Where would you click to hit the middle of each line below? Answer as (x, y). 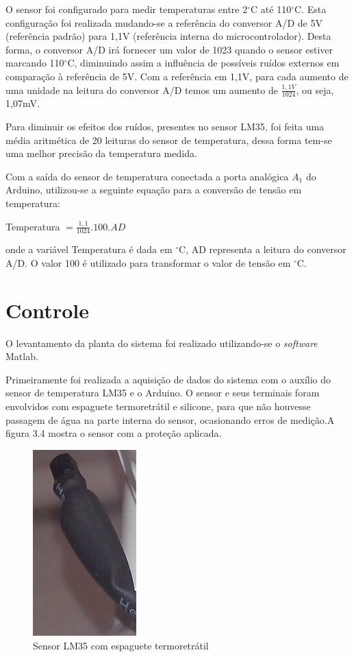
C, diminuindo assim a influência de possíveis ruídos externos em (203, 63)
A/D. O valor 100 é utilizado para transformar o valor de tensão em (148, 262)
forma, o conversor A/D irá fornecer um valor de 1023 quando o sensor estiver (169, 49)
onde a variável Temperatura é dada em (89, 249)
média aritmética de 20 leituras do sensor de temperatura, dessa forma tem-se (169, 140)
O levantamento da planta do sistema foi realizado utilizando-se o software (162, 343)
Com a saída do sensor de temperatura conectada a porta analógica (147, 176)
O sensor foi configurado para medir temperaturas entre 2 (127, 9)
